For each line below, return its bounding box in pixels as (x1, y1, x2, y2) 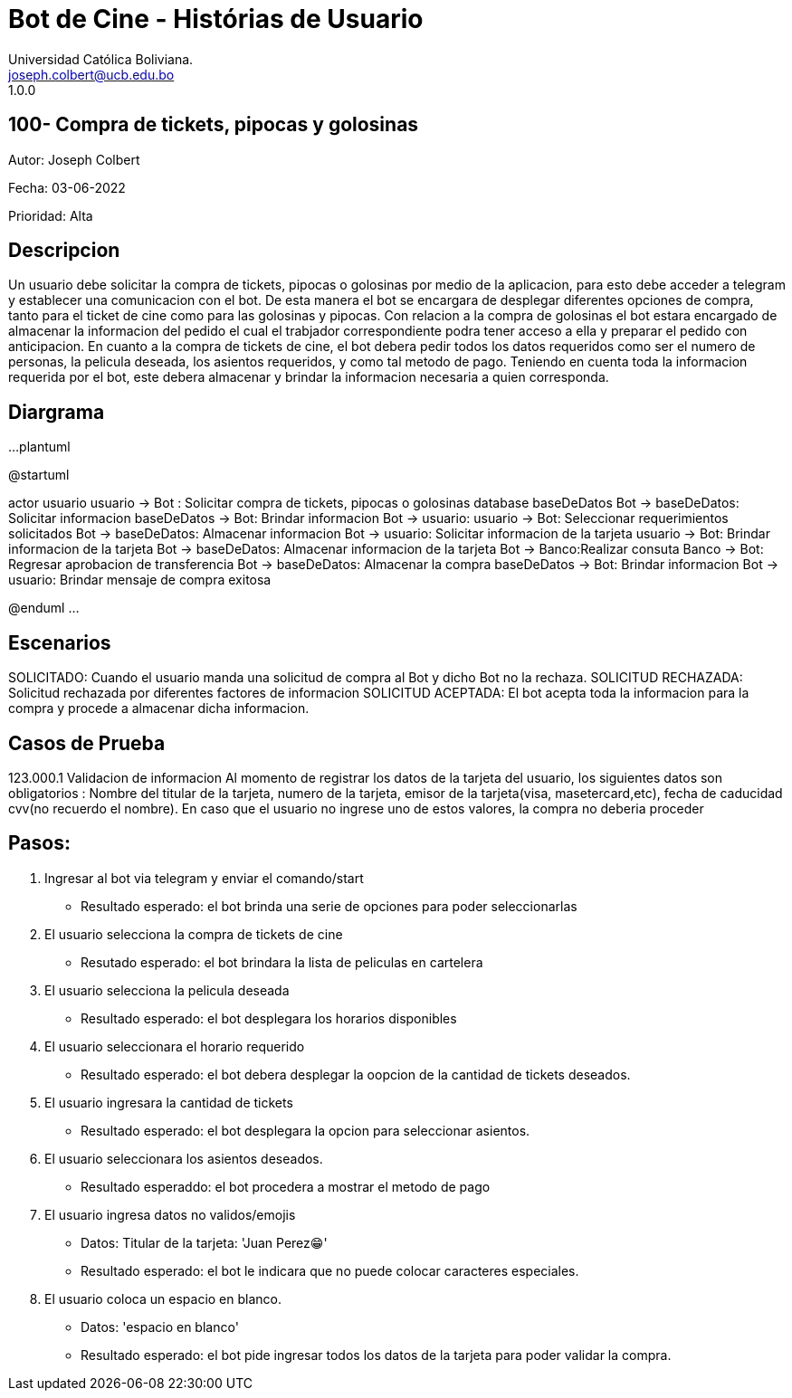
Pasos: (8, 832, 71, 855)
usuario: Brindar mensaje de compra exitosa (8, 572, 272, 588)
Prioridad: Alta (8, 207, 93, 223)
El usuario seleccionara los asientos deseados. (44, 1150, 323, 1166)
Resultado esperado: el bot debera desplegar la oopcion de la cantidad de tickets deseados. (81, 1066, 631, 1082)
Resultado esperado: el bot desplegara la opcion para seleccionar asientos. (81, 1122, 530, 1138)
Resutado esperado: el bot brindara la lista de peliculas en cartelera (81, 954, 483, 970)
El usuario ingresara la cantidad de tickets (44, 1094, 293, 1110)
